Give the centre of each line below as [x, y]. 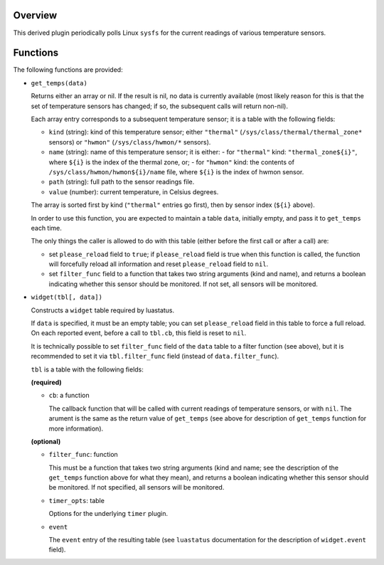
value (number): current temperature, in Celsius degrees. [134, 191]
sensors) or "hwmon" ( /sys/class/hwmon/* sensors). [130, 142]
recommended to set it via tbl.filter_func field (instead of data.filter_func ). [155, 357]
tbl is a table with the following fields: [87, 369]
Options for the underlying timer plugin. [108, 514]
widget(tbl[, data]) [67, 297]
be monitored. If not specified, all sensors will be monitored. [137, 487]
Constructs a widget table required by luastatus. [103, 310]
